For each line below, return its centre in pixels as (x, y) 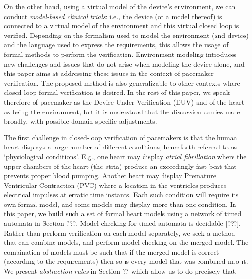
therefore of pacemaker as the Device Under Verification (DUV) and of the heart (124, 102)
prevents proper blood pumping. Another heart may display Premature (110, 176)
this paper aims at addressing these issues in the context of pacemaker (109, 73)
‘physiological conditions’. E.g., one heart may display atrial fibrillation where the (125, 156)
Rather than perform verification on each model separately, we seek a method (120, 232)
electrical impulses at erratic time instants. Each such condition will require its (121, 195)
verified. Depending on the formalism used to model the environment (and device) (126, 35)
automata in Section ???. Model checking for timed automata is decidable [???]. (122, 223)
